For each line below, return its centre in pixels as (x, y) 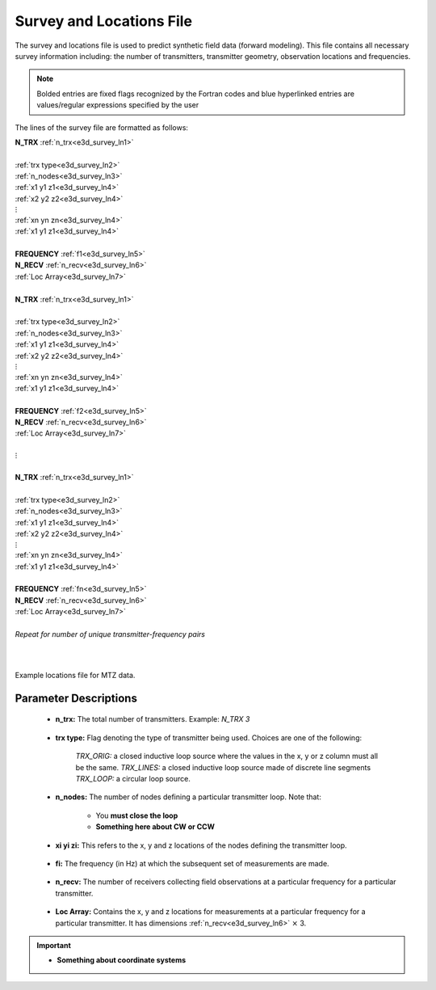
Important (54, 945)
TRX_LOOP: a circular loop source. (133, 779)
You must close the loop (137, 815)
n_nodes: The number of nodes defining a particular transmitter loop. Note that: (189, 797)
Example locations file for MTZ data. (75, 676)
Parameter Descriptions (76, 698)
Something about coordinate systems (122, 960)
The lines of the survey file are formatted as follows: (102, 127)
